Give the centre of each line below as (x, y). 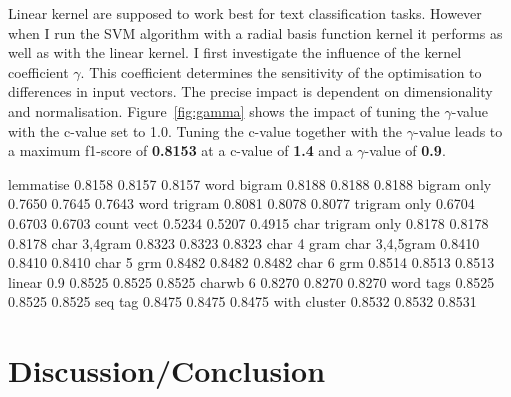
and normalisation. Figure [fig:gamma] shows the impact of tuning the (224, 110)
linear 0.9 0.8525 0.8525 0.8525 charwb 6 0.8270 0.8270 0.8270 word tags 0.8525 (251, 281)
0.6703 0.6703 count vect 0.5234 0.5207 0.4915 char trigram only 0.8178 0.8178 (248, 222)
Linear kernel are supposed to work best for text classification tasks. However (245, 13)
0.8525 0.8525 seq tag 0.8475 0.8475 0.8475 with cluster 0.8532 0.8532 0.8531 (242, 301)
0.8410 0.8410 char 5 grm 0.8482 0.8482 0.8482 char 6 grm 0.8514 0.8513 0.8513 (251, 262)
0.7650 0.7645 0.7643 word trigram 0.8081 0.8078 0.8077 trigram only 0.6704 (241, 203)
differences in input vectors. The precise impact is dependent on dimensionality (250, 91)
